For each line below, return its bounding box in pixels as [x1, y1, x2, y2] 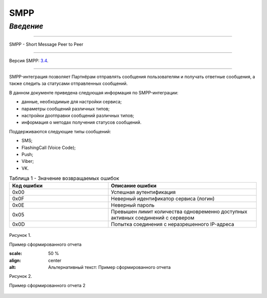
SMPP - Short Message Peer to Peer [9, 41, 84, 47]
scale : [9, 251, 22, 257]
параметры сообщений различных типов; [21, 106, 110, 112]
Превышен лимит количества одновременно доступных [111, 208, 247, 215]
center [48, 257, 62, 263]
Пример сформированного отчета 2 [9, 282, 86, 288]
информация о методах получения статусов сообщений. [21, 119, 142, 125]
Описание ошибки [111, 183, 157, 189]
